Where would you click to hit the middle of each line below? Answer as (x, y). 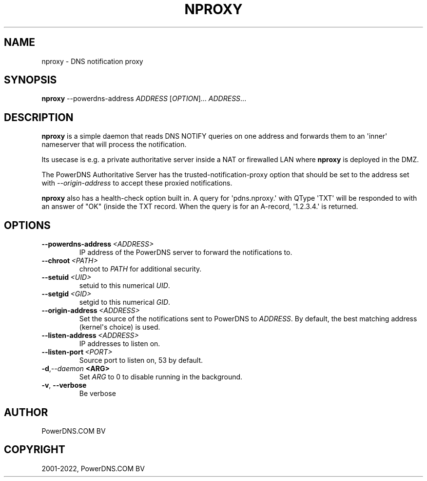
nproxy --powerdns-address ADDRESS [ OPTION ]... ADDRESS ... (144, 99)
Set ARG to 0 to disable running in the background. (161, 377)
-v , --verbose (64, 385)
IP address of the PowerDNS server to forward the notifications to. (186, 252)
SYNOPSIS (30, 80)
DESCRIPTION (39, 117)
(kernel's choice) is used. (120, 327)
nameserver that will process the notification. (114, 145)
